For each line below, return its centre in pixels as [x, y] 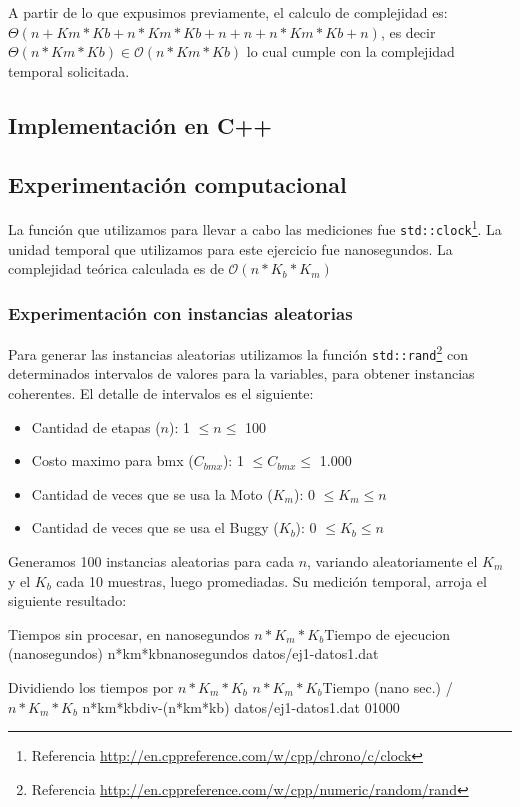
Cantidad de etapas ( [96, 426]
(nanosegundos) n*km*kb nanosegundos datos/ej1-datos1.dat [193, 653]
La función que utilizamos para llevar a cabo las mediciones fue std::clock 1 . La [255, 228]
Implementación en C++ [140, 124]
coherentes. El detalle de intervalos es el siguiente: [161, 392]
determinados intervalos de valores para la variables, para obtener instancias [241, 373]
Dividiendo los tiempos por [91, 686]
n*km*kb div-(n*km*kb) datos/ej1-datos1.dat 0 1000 [241, 706]
